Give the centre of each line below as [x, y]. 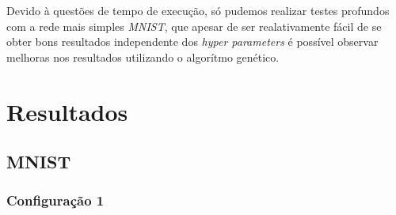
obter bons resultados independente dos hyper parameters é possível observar [192, 41]
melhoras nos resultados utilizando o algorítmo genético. [143, 57]
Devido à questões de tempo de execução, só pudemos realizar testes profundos [198, 10]
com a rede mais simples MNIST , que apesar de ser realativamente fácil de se [194, 26]
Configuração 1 [55, 200]
